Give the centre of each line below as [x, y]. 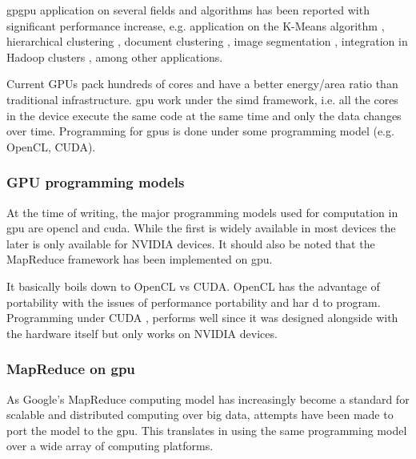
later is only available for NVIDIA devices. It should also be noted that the [191, 243]
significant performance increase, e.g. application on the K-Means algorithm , [196, 25]
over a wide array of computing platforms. [110, 446]
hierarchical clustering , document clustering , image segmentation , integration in [207, 41]
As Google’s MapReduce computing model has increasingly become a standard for [208, 399]
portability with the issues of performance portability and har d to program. [194, 302]
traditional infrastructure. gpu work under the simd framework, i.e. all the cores [202, 99]
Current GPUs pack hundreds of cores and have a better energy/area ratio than [202, 84]
